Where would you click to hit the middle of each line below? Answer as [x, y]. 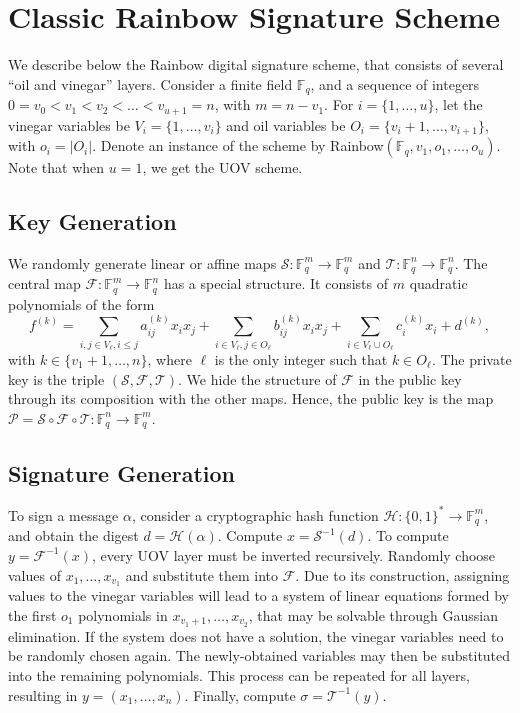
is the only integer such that [301, 358]
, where [169, 358]
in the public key [410, 378]
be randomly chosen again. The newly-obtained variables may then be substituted [259, 655]
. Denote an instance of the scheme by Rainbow [238, 145]
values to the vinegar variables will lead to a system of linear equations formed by [259, 595]
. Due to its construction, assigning [402, 574]
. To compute [408, 535]
